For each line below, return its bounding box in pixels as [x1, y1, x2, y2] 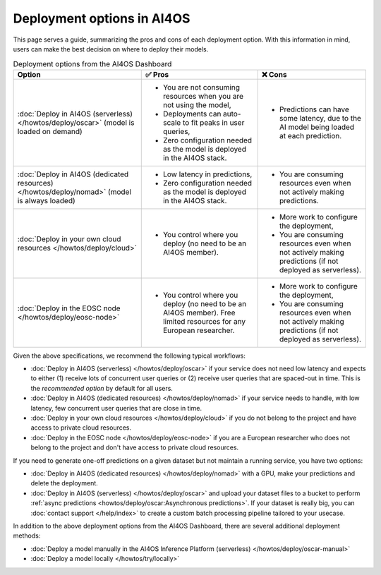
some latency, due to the [279, 113, 361, 123]
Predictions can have [279, 104, 349, 114]
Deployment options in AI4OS [13, 11, 190, 26]
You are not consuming [162, 82, 240, 92]
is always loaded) [17, 195, 75, 205]
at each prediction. [279, 131, 342, 140]
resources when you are [162, 91, 243, 101]
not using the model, [162, 99, 232, 109]
